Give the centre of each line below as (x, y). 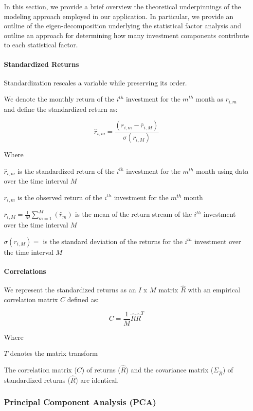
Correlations (25, 271)
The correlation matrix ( (40, 370)
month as (209, 99)
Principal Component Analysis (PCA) (80, 401)
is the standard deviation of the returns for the (113, 241)
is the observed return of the (60, 197)
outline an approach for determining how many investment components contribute (126, 35)
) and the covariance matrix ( (170, 370)
